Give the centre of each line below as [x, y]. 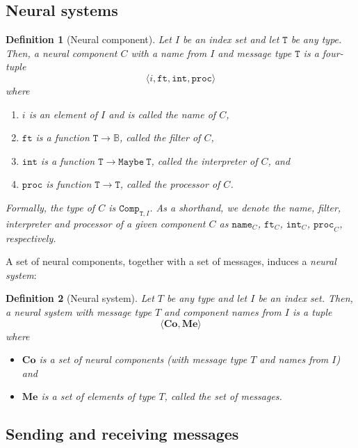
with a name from [169, 53]
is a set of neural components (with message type [143, 359]
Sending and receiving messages [122, 434]
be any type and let [207, 298]
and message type [255, 53]
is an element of [63, 114]
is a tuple [312, 311]
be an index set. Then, [306, 298]
